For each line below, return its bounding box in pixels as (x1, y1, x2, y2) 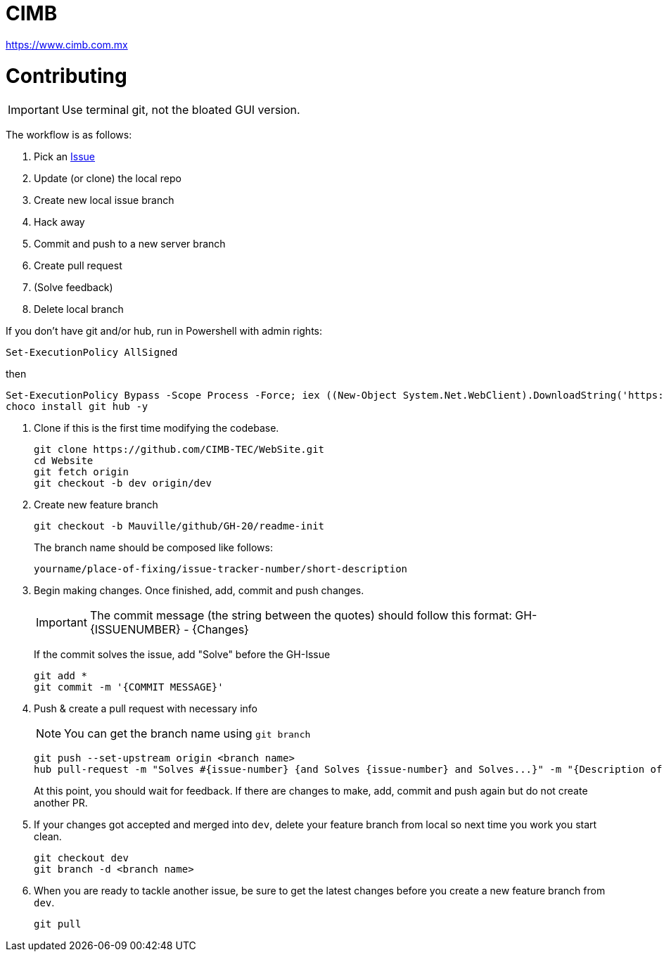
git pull (34, 918, 82, 930)
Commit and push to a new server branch (34, 238, 226, 250)
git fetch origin (34, 466, 129, 478)
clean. (34, 830, 62, 843)
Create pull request (34, 259, 122, 272)
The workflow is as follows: (6, 129, 132, 141)
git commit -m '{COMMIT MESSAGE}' (34, 681, 224, 693)
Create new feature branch (34, 499, 158, 511)
